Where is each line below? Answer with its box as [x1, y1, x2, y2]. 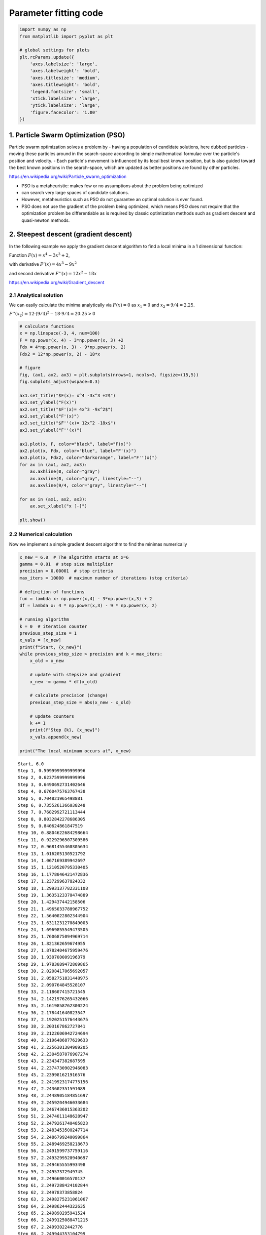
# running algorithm [19, 617, 69, 622]
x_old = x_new [30, 658, 64, 664]
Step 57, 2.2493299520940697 [18, 1155, 88, 1160]
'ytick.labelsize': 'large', [30, 103, 100, 108]
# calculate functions [19, 324, 74, 329]
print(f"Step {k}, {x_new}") [30, 727, 100, 733]
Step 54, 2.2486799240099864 [18, 1134, 88, 1140]
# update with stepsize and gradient [30, 672, 121, 678]
